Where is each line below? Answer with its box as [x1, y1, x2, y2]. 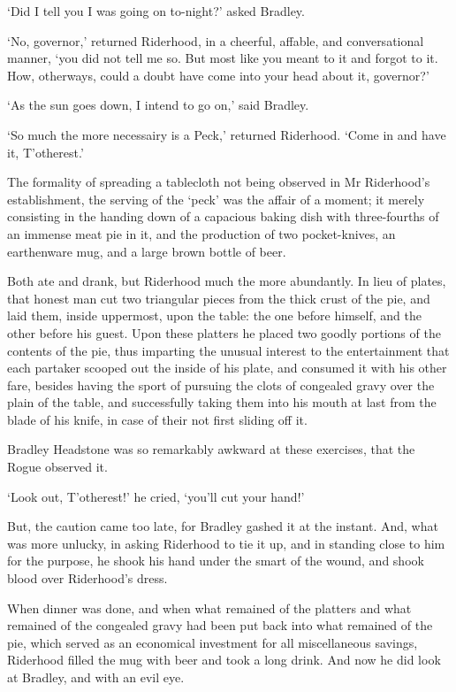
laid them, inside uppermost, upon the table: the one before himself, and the [7, 306, 422, 325]
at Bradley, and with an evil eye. [7, 668, 185, 686]
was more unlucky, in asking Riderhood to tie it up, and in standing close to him [7, 534, 445, 552]
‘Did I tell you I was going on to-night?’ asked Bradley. [7, 2, 305, 19]
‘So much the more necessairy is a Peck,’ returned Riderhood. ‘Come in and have [7, 125, 446, 143]
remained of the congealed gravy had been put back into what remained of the [7, 616, 433, 634]
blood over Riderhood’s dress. [7, 569, 168, 588]
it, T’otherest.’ [7, 142, 84, 161]
